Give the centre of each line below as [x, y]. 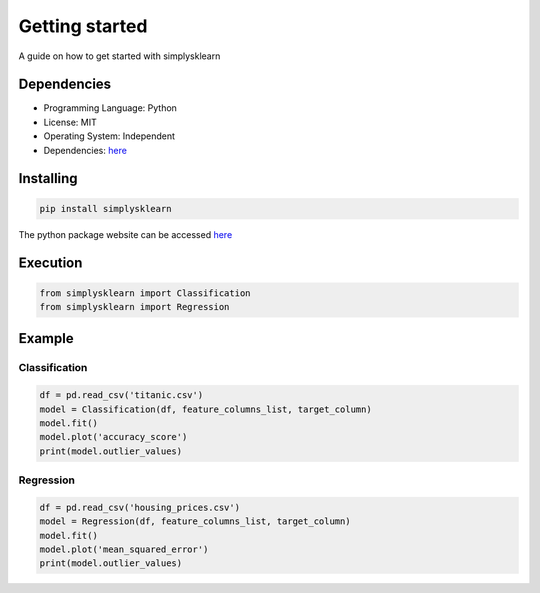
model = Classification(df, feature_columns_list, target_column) [205, 409]
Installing [48, 178]
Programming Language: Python [110, 108]
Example [46, 338]
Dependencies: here [85, 150]
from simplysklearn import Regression [134, 306]
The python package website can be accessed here [125, 234]
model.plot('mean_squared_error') [124, 549]
